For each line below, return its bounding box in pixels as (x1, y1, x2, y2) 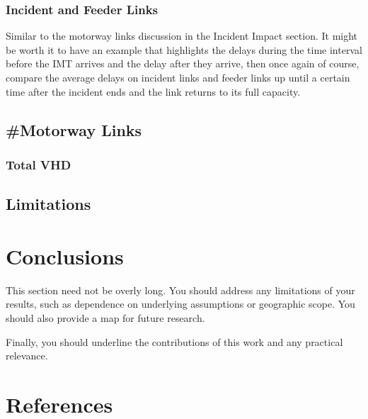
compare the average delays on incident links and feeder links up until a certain (6, 70, 350, 84)
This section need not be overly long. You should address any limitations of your (6, 282, 355, 297)
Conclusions (6, 241, 124, 270)
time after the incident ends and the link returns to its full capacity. (6, 84, 301, 99)
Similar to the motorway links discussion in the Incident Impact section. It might (6, 28, 358, 43)
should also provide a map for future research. (6, 310, 205, 325)
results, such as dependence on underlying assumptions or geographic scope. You (6, 296, 355, 311)
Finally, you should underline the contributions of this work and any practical (6, 334, 343, 349)
